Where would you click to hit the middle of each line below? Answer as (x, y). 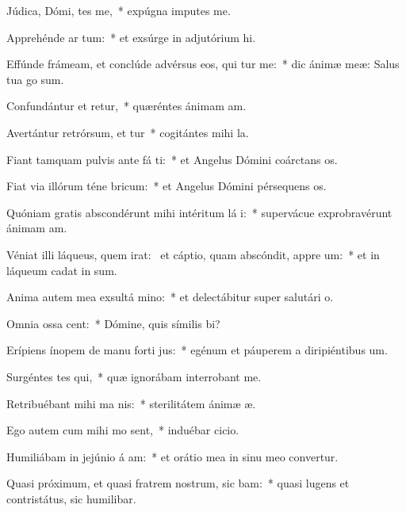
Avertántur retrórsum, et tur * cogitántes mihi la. (128, 132)
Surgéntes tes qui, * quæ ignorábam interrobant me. (134, 376)
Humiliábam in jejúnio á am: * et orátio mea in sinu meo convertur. (172, 456)
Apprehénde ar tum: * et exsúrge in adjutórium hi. (131, 37)
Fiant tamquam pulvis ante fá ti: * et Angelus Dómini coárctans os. (172, 159)
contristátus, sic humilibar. (71, 498)
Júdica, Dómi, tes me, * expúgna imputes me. (119, 10)
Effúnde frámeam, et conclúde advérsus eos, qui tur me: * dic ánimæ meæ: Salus (203, 64)
